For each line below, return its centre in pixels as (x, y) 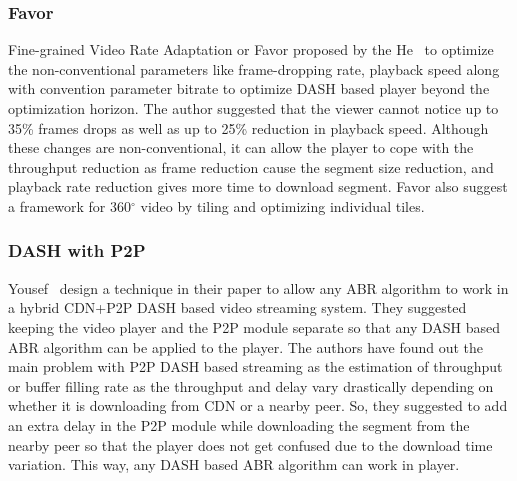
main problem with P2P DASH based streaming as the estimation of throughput (255, 366)
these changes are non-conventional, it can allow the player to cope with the (241, 147)
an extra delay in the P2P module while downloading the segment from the (239, 424)
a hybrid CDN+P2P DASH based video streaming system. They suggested (237, 307)
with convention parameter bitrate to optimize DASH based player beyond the (249, 88)
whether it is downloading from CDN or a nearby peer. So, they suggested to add (258, 405)
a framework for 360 (70, 205)
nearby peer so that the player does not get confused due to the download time (250, 444)
